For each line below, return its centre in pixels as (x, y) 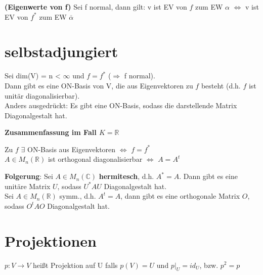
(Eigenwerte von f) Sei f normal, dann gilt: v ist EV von (96, 7)
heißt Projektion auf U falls (75, 265)
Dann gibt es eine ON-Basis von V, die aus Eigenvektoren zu (99, 85)
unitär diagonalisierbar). (42, 95)
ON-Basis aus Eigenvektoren (72, 149)
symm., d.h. (78, 196)
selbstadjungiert (61, 51)
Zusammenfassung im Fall (51, 132)
